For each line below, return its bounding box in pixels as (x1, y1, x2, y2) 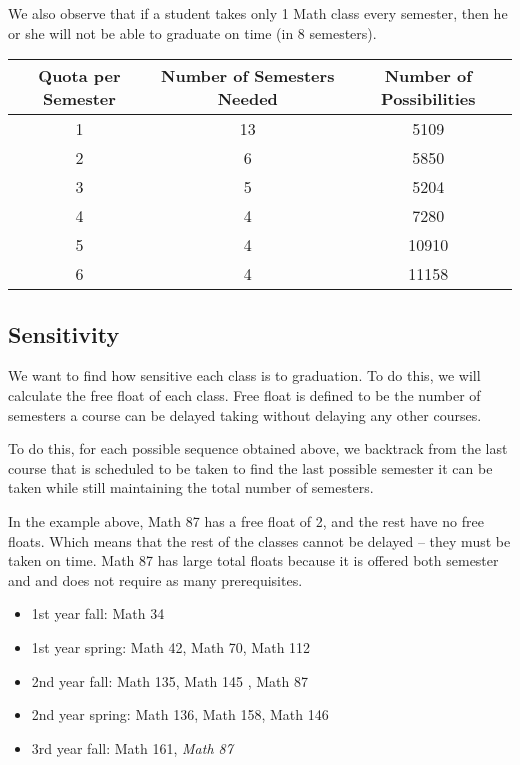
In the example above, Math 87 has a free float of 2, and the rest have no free (8, 510, 484, 531)
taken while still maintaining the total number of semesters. (8, 477, 374, 498)
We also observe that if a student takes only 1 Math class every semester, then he (8, 3, 508, 23)
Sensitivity (8, 318, 120, 349)
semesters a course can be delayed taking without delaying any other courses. (8, 404, 482, 425)
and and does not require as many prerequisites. (8, 569, 303, 590)
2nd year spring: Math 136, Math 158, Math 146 (31, 704, 329, 725)
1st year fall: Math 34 (31, 603, 165, 624)
